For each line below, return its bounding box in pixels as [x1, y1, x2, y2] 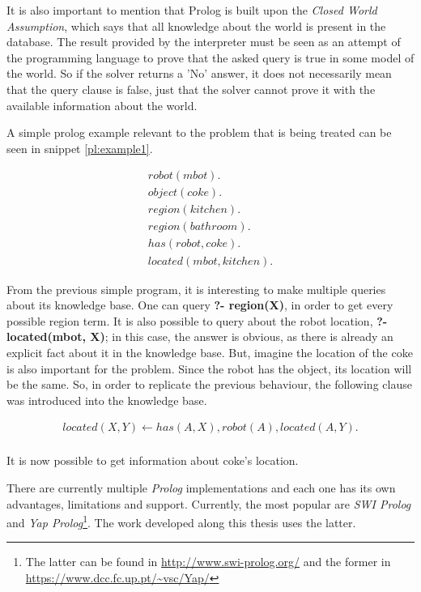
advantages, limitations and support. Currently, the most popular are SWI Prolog [6, 495, 411, 512]
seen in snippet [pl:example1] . [6, 139, 153, 156]
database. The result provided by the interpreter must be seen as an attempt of [6, 33, 401, 50]
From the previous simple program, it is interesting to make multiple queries [6, 280, 386, 297]
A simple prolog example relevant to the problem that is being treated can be [6, 124, 392, 141]
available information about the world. [6, 96, 198, 113]
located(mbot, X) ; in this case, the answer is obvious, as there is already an [6, 328, 393, 345]
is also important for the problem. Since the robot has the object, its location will [6, 360, 412, 377]
